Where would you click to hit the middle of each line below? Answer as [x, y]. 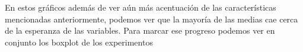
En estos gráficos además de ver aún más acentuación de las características [141, 7]
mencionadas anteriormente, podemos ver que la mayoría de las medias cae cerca [151, 19]
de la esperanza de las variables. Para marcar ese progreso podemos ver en [140, 30]
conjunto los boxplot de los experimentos [79, 42]
